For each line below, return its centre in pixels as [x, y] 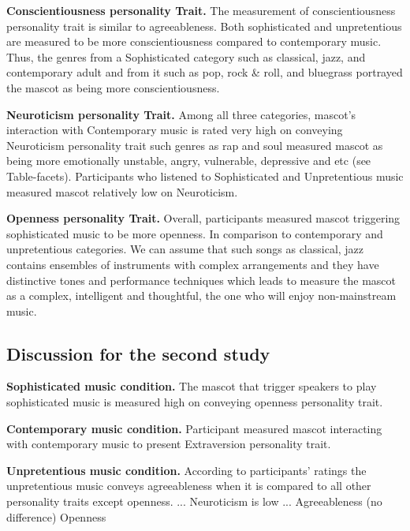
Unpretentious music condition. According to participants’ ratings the [186, 470]
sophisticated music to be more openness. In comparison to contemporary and [195, 233]
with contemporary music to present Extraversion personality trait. [169, 444]
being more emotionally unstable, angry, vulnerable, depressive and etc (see [189, 161]
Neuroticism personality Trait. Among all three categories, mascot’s [181, 114]
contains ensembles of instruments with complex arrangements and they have [193, 264]
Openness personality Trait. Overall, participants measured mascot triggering [203, 218]
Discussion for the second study [138, 353]
